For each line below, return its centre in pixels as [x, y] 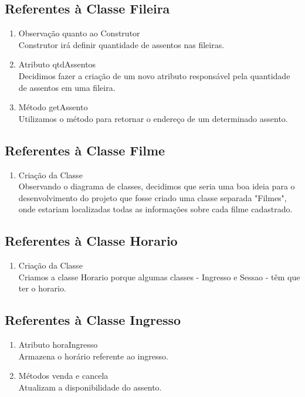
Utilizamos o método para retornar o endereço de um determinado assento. [153, 118]
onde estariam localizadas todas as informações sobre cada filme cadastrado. [155, 209]
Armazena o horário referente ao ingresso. [93, 356]
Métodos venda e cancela [63, 376]
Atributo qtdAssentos [57, 64]
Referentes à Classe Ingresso [93, 320]
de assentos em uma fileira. [67, 87]
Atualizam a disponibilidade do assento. [90, 387]
